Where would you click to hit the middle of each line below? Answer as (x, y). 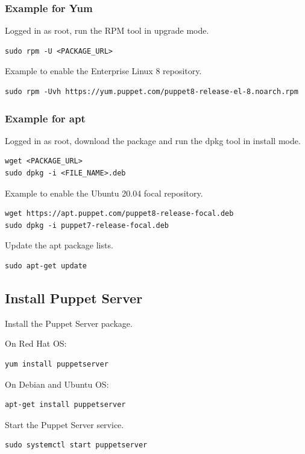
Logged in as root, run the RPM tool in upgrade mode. (107, 30)
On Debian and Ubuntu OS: (57, 384)
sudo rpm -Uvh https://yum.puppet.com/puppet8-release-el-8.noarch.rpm (152, 92)
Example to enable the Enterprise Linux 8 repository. (103, 71)
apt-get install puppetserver (65, 405)
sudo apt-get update (46, 266)
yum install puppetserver (57, 364)
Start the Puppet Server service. (64, 424)
